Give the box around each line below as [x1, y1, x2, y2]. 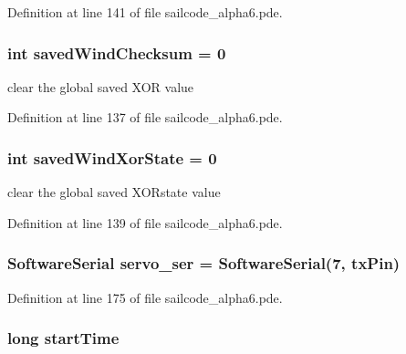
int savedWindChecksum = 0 [7, 41, 226, 64]
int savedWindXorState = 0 [7, 146, 217, 169]
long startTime [7, 327, 120, 349]
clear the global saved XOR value [7, 77, 194, 96]
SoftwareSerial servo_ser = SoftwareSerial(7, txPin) [7, 252, 401, 275]
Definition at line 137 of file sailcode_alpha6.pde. [7, 108, 283, 127]
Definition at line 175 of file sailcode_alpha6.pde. [7, 287, 283, 307]
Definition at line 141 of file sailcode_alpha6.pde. [7, 3, 283, 21]
